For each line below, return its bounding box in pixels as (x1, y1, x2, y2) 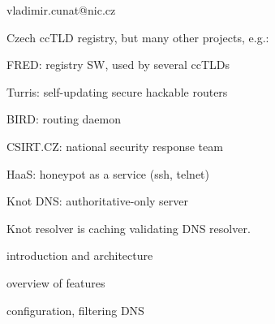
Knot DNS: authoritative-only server (6, 192, 189, 210)
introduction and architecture (6, 247, 153, 264)
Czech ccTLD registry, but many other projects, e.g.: (6, 28, 269, 45)
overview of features (6, 274, 105, 291)
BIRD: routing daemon (6, 110, 122, 127)
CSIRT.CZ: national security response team (6, 137, 223, 154)
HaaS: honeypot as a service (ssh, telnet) (6, 165, 209, 182)
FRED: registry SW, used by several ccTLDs (6, 56, 230, 73)
